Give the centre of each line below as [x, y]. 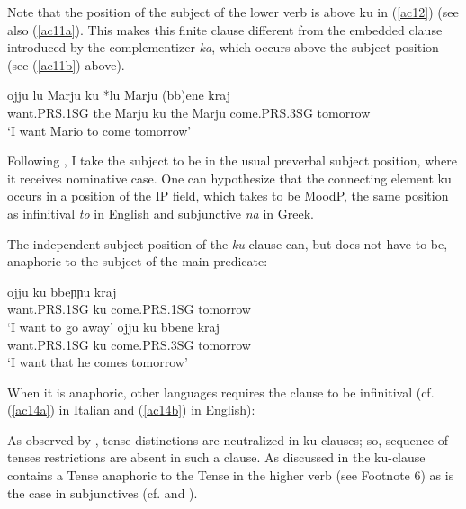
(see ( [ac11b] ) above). [66, 64]
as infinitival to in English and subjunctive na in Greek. [161, 213]
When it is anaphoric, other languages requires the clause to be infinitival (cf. [221, 392]
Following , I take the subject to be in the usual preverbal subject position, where [232, 161]
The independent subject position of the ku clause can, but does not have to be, [228, 243]
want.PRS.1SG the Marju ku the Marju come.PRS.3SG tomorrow [189, 112]
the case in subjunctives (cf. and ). [103, 492]
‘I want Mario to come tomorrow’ [99, 130]
